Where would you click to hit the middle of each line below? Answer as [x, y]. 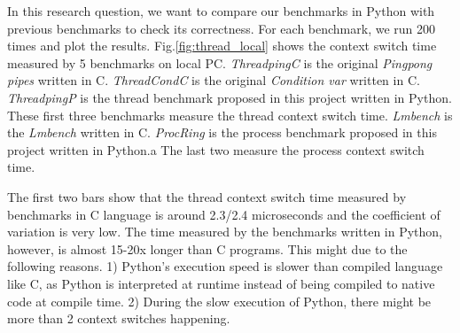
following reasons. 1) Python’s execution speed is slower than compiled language [225, 266]
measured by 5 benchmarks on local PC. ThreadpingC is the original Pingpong [220, 62]
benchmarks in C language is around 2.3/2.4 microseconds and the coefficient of [224, 214]
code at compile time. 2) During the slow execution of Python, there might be [219, 301]
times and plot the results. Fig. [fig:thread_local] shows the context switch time [222, 46]
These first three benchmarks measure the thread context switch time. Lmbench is [230, 115]
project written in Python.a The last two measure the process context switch [216, 149]
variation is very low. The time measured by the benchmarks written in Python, [225, 232]
